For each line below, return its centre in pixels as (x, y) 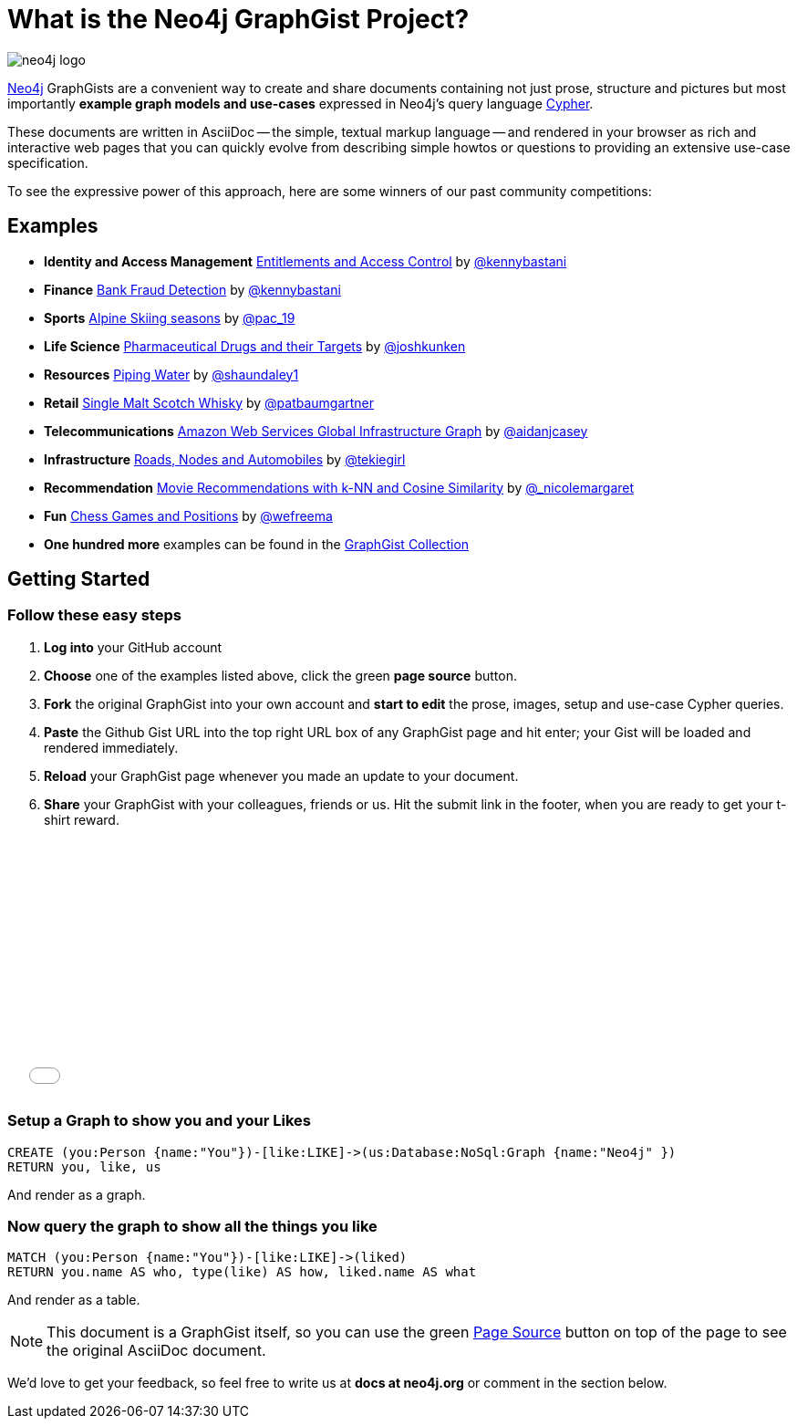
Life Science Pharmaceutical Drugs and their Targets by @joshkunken (255, 346)
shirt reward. (82, 819)
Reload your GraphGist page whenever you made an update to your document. (281, 775)
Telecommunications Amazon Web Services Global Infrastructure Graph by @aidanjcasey (316, 431)
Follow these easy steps (94, 615)
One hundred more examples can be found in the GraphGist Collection (257, 544)
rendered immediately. (111, 747)
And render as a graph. (77, 1194)
